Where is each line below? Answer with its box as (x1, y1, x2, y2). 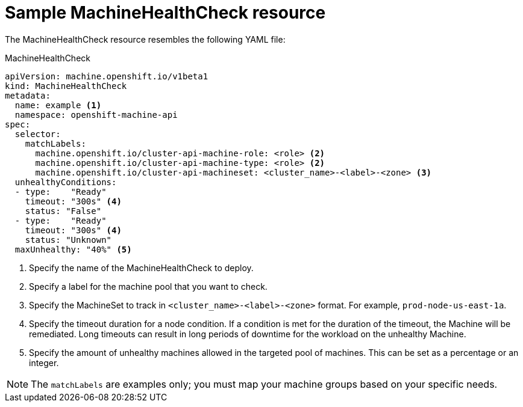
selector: (14, 129, 61, 139)
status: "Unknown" (25, 234, 112, 245)
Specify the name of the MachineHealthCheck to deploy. (29, 262, 254, 273)
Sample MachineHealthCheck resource (5, 2, 326, 23)
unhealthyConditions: (14, 177, 117, 187)
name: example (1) (14, 100, 102, 110)
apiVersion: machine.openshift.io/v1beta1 (5, 71, 208, 81)
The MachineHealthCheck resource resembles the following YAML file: (5, 34, 286, 44)
